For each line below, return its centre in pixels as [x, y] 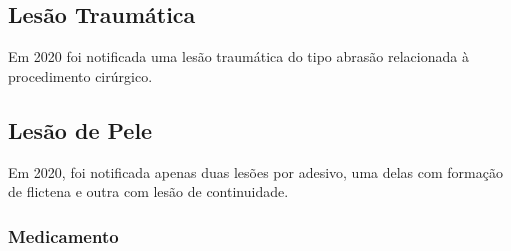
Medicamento [63, 235]
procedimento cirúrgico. [80, 75]
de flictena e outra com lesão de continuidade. [148, 191]
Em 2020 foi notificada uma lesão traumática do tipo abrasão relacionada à [238, 56]
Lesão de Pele [80, 129]
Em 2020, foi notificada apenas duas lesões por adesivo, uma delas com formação [255, 171]
